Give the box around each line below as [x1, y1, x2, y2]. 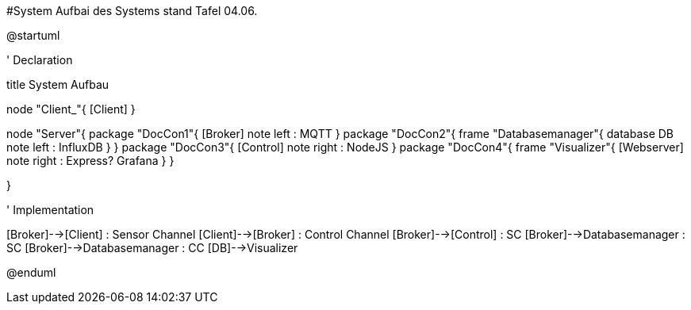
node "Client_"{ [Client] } [6, 102, 136, 116]
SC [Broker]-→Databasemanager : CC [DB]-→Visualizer [6, 241, 298, 255]
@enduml [6, 266, 56, 279]
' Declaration [6, 53, 73, 67]
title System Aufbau [6, 78, 109, 91]
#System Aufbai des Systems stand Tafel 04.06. [6, 4, 258, 17]
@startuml [6, 29, 60, 42]
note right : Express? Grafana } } [6, 154, 175, 167]
